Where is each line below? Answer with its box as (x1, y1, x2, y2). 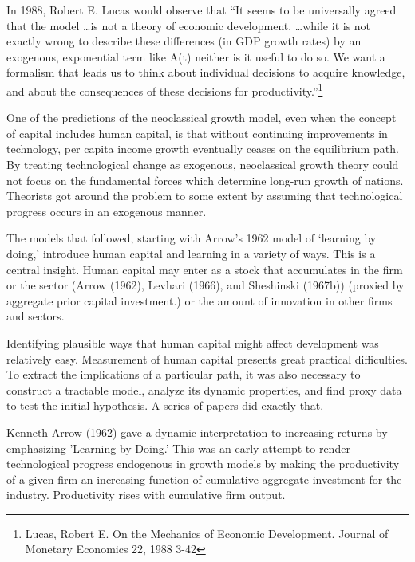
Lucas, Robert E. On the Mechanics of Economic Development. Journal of (25, 525, 389, 541)
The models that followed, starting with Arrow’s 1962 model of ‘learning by (6, 230, 377, 246)
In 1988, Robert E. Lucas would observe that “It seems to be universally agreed (6, 2, 397, 18)
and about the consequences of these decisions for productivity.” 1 (6, 80, 323, 99)
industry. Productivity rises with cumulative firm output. (6, 486, 286, 503)
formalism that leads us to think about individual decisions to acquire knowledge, (6, 64, 405, 81)
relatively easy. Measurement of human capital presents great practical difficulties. (6, 350, 409, 367)
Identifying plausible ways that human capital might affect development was (6, 334, 379, 351)
